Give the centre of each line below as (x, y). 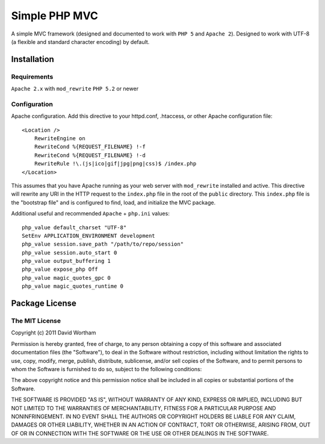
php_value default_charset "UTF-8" (74, 227)
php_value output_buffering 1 (67, 261)
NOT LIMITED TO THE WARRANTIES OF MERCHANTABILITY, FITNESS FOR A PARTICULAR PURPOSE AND (144, 408)
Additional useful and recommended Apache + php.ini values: (90, 214)
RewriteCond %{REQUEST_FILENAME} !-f (90, 147)
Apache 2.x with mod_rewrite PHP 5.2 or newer (75, 89)
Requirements (32, 76)
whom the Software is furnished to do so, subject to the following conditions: (107, 369)
